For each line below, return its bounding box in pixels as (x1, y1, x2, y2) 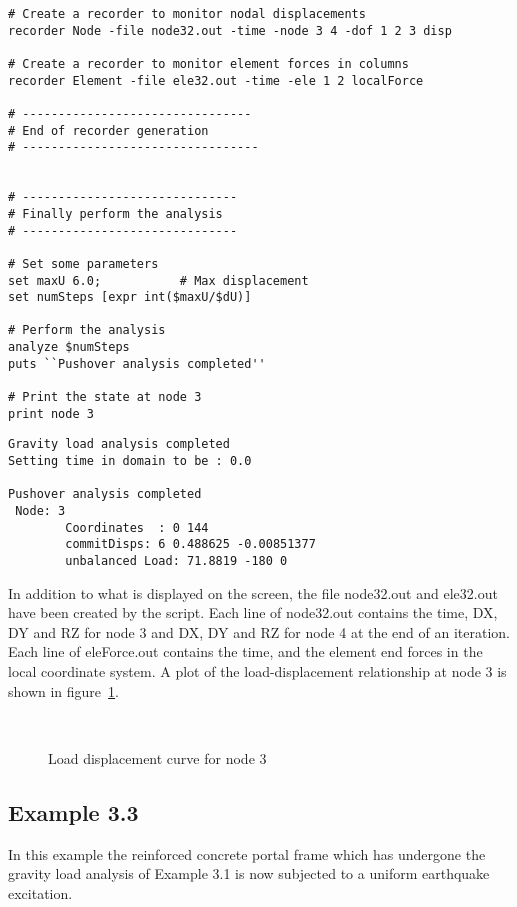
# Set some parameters (8, 256, 159, 271)
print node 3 (8, 406, 94, 421)
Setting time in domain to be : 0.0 (8, 454, 252, 469)
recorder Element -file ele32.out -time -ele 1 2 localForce (8, 73, 424, 88)
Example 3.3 (8, 796, 139, 827)
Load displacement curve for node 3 (48, 747, 267, 768)
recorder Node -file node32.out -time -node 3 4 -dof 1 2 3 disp (8, 23, 452, 38)
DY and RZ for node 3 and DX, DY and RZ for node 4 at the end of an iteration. (8, 621, 510, 642)
